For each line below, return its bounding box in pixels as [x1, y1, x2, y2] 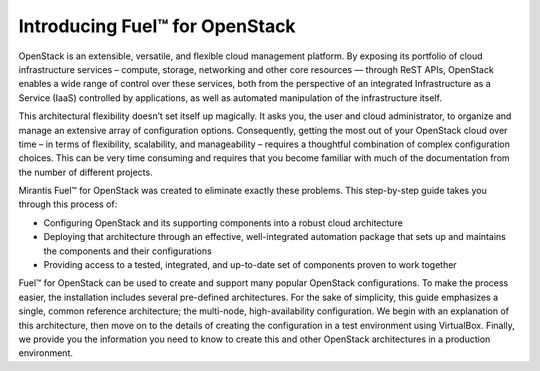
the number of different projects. [18, 166, 154, 178]
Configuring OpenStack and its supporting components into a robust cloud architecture [43, 216, 404, 229]
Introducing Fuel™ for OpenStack [18, 15, 296, 37]
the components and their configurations [43, 245, 212, 257]
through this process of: [18, 198, 118, 210]
